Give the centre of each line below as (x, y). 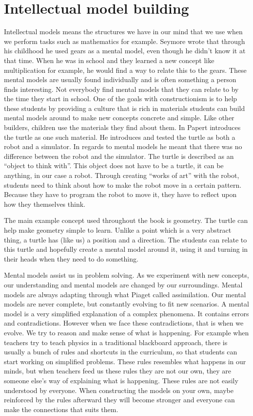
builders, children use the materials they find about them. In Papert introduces (122, 127)
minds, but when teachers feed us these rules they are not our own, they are (118, 371)
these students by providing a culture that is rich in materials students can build (125, 108)
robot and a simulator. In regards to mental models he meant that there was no (123, 146)
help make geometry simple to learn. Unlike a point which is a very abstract (118, 230)
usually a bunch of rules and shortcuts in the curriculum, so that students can (121, 352)
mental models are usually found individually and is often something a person (120, 79)
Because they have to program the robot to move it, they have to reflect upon (120, 194)
